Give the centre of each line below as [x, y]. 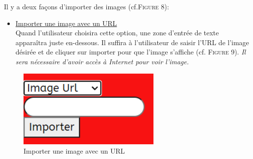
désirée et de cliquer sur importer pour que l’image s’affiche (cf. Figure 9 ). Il [131, 52]
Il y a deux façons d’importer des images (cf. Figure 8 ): [87, 6]
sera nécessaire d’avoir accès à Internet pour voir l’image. [102, 61]
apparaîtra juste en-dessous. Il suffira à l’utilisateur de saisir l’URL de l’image [132, 42]
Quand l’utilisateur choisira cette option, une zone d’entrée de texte [117, 33]
